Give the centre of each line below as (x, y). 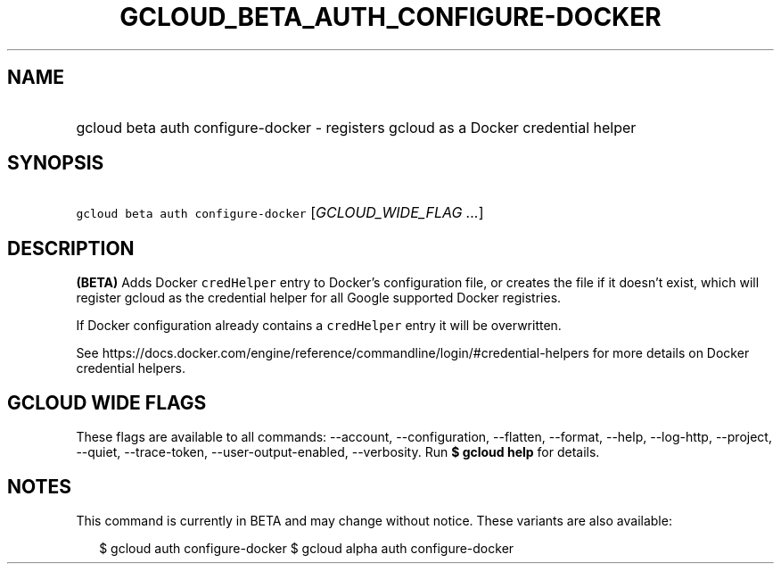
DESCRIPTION (71, 248)
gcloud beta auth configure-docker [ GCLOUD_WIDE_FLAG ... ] (280, 213)
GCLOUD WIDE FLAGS (107, 402)
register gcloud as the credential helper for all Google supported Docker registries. (319, 298)
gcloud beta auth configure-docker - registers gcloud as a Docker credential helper (356, 127)
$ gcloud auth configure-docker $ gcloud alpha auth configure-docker (307, 548)
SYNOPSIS (56, 163)
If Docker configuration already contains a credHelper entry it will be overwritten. (319, 326)
